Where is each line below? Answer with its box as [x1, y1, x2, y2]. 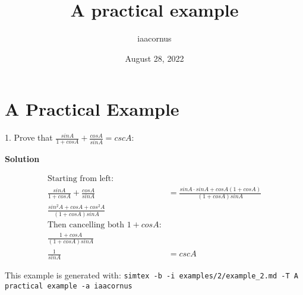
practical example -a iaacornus [5, 282, 132, 291]
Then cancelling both [47, 220, 124, 229]
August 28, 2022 [125, 52, 184, 64]
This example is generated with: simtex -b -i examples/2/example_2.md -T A [5, 269, 298, 281]
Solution [5, 153, 40, 165]
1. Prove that [5, 131, 53, 144]
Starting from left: [47, 174, 114, 183]
